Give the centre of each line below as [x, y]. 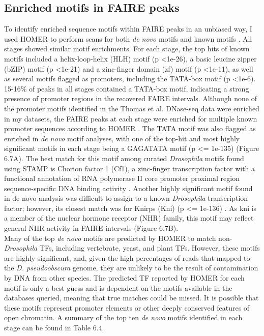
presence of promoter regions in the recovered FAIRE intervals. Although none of [130, 98]
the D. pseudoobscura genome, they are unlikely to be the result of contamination [131, 268]
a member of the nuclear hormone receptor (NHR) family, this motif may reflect [129, 218]
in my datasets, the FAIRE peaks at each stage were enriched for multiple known [131, 118]
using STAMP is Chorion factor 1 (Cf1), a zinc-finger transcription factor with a [130, 168]
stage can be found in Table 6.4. [54, 328]
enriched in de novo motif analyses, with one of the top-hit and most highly [122, 138]
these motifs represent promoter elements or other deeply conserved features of [127, 307]
